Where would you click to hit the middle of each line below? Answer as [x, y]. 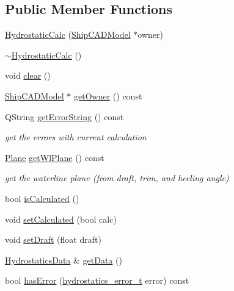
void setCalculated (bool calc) [61, 219]
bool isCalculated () [42, 198]
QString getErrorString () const [64, 116]
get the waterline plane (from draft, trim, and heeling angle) [117, 178]
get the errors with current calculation [76, 137]
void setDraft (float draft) [53, 239]
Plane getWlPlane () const [55, 157]
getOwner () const [108, 95]
